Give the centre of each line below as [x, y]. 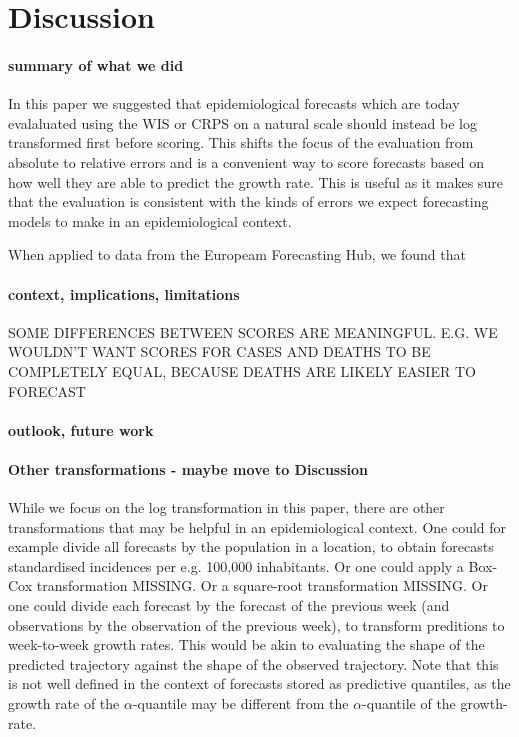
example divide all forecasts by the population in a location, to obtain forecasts [251, 546]
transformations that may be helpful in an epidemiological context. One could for [257, 526]
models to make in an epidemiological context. [150, 220]
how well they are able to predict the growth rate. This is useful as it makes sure [255, 181]
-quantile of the [409, 703]
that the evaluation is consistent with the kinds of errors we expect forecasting [248, 201]
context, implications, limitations [124, 293]
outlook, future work [81, 429]
